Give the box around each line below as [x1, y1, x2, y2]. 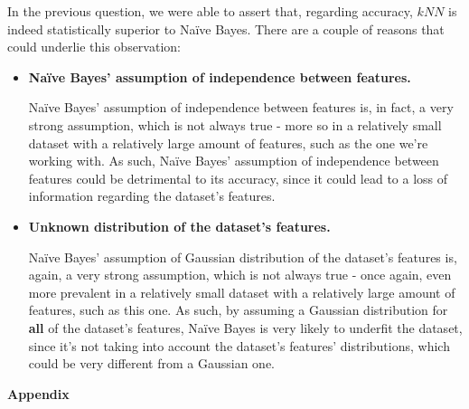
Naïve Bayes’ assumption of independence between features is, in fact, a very [28, 98, 454, 117]
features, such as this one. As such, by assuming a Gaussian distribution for [28, 300, 448, 319]
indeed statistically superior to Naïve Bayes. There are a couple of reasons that [7, 19, 445, 38]
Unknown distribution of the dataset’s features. [28, 216, 331, 235]
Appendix [7, 384, 70, 403]
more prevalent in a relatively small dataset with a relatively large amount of [28, 282, 455, 301]
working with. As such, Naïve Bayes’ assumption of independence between [28, 151, 439, 170]
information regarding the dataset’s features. [28, 186, 276, 205]
